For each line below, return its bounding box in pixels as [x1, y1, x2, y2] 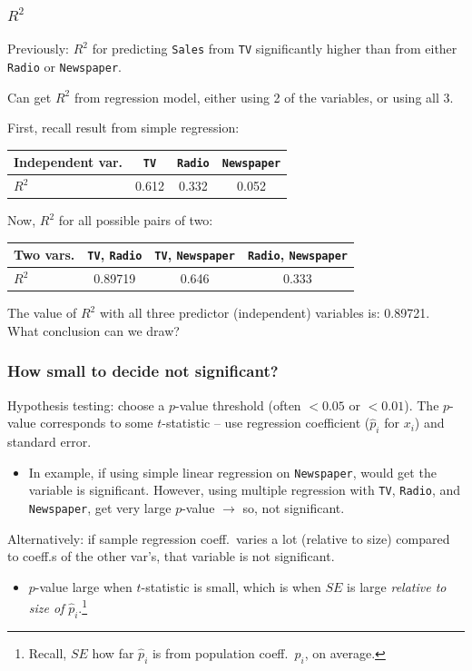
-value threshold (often [175, 395, 301, 414]
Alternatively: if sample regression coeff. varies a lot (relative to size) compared [7, 528, 450, 548]
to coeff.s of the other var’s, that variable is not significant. [7, 547, 335, 566]
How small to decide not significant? [7, 360, 279, 382]
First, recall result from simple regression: [7, 118, 240, 137]
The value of [7, 303, 77, 322]
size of [28, 598, 64, 617]
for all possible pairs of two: [58, 211, 213, 230]
